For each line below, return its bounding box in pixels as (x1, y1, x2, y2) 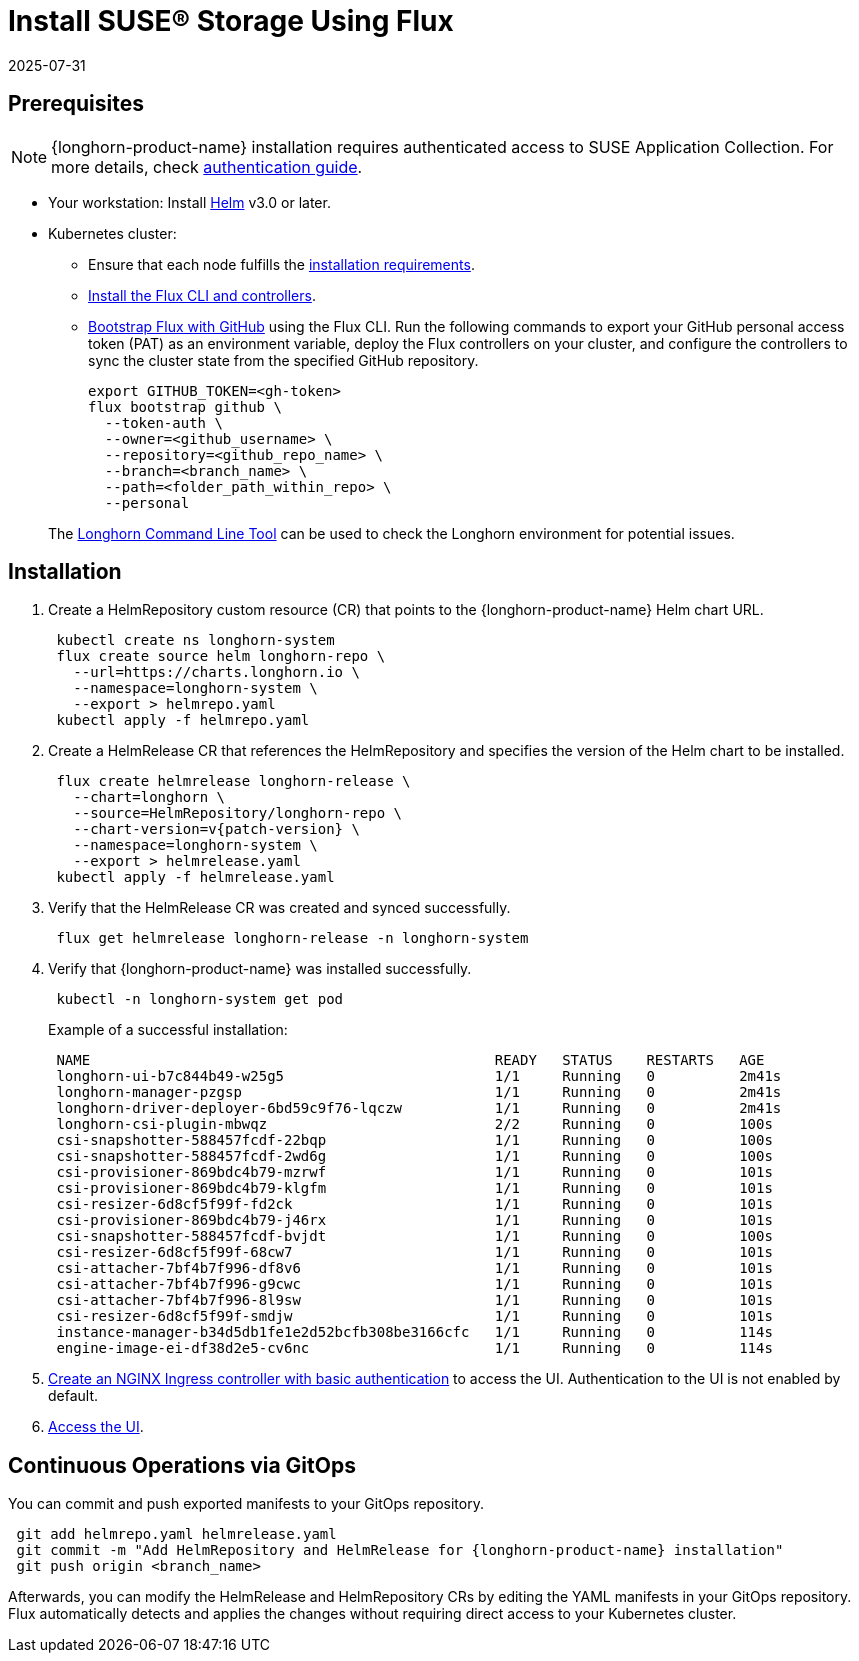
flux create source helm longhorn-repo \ (56, 648, 386, 665)
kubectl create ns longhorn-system (56, 632, 335, 649)
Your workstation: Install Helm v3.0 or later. (48, 193, 331, 211)
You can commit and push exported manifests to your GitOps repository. (8, 1495, 484, 1513)
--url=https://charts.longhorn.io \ (73, 664, 360, 681)
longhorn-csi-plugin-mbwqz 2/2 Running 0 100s (56, 1116, 773, 1133)
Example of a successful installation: (48, 1021, 288, 1039)
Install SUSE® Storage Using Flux (8, 4, 454, 38)
